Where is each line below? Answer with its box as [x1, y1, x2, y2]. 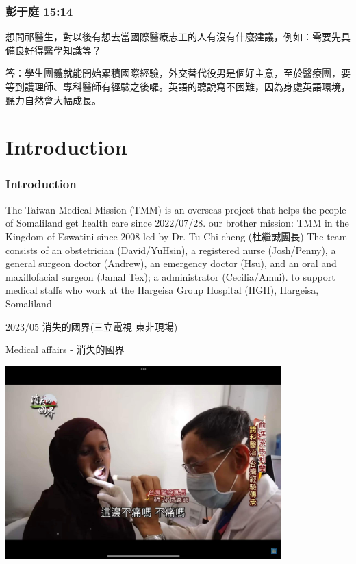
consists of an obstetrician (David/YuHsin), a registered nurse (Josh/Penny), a [5, 242, 336, 257]
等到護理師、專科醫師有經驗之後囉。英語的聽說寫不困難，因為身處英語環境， [5, 79, 351, 93]
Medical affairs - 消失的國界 [5, 342, 125, 357]
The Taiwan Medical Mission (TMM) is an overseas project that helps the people [5, 202, 346, 216]
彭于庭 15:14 [5, 2, 73, 19]
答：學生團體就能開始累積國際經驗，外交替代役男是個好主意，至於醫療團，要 [5, 66, 351, 80]
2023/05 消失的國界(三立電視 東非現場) [5, 319, 178, 333]
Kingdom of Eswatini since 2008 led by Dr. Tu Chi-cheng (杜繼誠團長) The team [5, 229, 348, 243]
